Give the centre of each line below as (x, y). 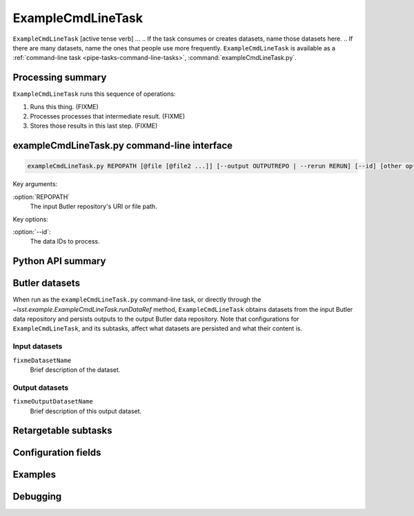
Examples (34, 475)
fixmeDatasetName (42, 360)
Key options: (30, 219)
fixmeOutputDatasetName (53, 401)
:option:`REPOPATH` (41, 197)
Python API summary (59, 261)
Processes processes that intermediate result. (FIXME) (108, 117)
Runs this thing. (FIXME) (65, 106)
